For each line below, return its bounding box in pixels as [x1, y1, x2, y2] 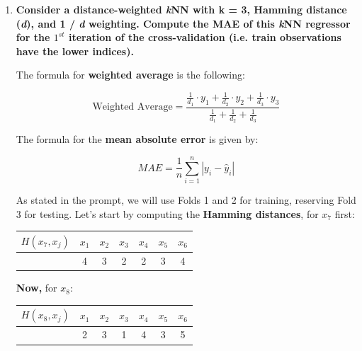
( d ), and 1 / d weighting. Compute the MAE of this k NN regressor [16, 16, 351, 30]
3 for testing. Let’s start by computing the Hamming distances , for [16, 206, 319, 221]
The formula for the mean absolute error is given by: [16, 132, 259, 146]
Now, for [16, 280, 57, 295]
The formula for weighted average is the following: [16, 67, 245, 82]
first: [334, 206, 355, 221]
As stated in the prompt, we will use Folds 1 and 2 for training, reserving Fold [16, 192, 356, 207]
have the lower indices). [16, 43, 134, 58]
